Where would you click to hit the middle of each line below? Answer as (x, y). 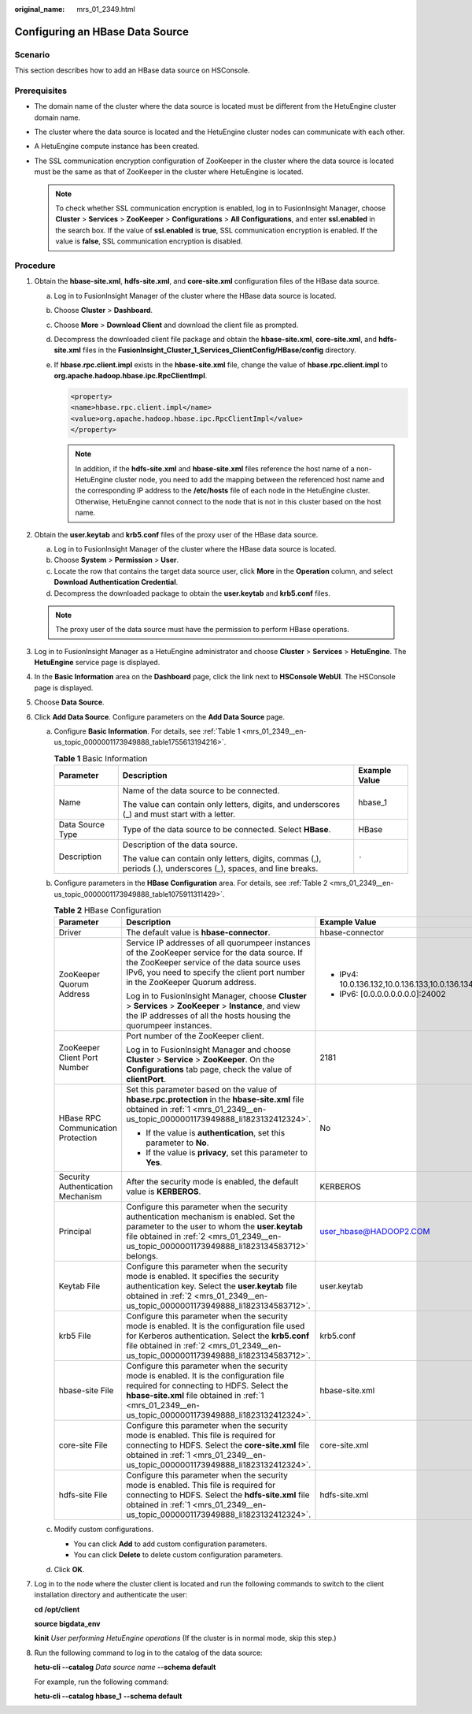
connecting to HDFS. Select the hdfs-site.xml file (218, 1495)
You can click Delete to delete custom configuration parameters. (178, 1555)
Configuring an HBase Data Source (101, 32)
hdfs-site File (83, 1495)
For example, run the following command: (101, 1682)
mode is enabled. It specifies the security (203, 1277)
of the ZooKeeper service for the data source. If (214, 953)
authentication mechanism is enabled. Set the (210, 1217)
